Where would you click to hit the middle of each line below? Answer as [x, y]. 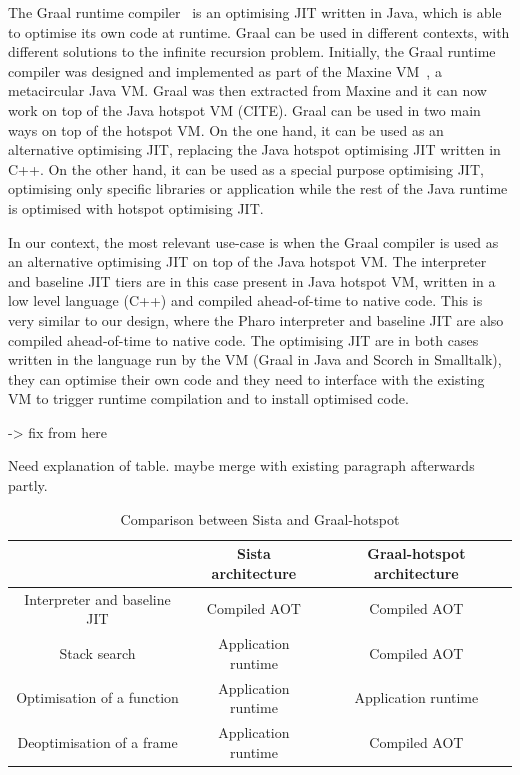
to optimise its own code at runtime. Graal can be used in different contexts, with [259, 31]
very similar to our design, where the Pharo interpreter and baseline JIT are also [256, 319]
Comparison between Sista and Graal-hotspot [260, 518]
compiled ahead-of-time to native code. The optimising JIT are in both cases [243, 339]
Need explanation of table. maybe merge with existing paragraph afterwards [241, 465]
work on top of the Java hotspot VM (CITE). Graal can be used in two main [244, 109]
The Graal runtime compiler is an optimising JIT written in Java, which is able [255, 12]
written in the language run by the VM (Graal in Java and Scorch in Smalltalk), [255, 359]
